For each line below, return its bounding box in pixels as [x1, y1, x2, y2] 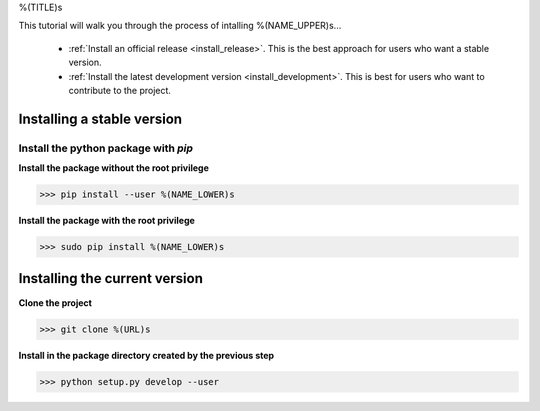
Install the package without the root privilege [18, 162, 210, 174]
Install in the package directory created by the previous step [18, 349, 275, 361]
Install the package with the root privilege [18, 215, 195, 227]
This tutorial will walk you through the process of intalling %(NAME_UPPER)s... [18, 20, 342, 32]
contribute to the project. [68, 84, 172, 96]
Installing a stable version [18, 110, 183, 127]
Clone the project [18, 296, 92, 309]
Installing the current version [18, 270, 204, 287]
